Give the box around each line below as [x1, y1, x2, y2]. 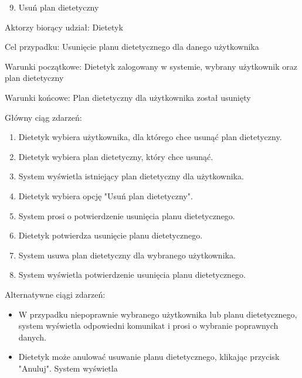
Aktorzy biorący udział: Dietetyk [5, 21, 123, 33]
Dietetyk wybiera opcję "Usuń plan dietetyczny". [18, 189, 193, 202]
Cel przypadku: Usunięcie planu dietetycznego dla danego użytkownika [5, 40, 259, 53]
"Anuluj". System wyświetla [18, 362, 118, 374]
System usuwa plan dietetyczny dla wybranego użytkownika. [18, 248, 236, 261]
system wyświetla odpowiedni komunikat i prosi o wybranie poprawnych [18, 319, 279, 332]
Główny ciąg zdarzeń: [5, 111, 82, 123]
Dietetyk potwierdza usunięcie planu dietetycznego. [18, 229, 203, 241]
